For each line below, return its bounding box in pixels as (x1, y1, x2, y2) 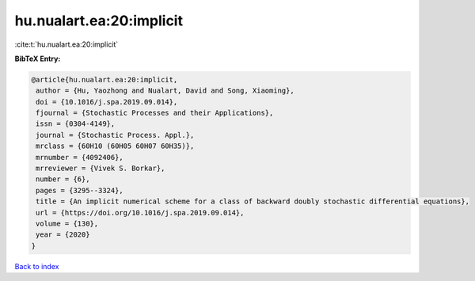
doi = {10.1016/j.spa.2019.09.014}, (36, 97, 178, 106)
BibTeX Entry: (14, 54, 61, 63)
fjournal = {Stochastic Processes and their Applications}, (36, 108, 274, 118)
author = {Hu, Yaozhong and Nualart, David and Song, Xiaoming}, (36, 86, 294, 95)
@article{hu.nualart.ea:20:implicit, (31, 75, 178, 84)
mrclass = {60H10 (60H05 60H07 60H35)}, (36, 142, 195, 150)
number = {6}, (36, 175, 90, 184)
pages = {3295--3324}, (36, 186, 124, 195)
